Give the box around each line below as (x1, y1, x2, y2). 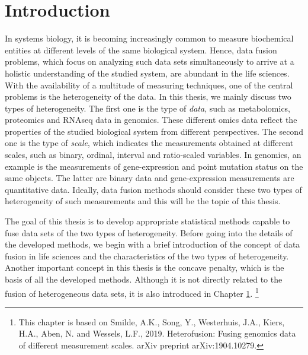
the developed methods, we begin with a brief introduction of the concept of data (5, 238, 300, 251)
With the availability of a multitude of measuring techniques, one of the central (5, 78, 293, 91)
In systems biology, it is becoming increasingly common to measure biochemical (5, 32, 294, 45)
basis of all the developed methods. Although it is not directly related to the (5, 273, 283, 285)
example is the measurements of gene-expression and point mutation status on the (5, 160, 303, 172)
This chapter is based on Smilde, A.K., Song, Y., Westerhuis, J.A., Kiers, (18, 315, 285, 328)
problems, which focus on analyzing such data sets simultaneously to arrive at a (5, 55, 294, 68)
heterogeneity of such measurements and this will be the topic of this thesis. (5, 195, 281, 207)
